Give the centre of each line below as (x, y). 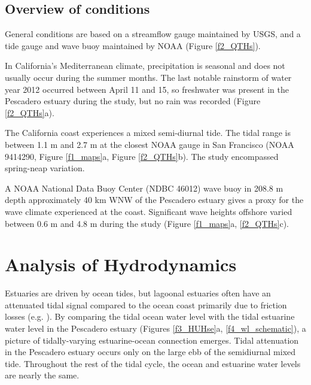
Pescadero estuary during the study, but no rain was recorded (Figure (133, 101)
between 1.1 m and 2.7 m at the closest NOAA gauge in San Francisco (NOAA (150, 144)
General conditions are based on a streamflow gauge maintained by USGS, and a (153, 34)
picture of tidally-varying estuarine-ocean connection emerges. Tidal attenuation (152, 340)
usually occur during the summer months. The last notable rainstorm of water (148, 77)
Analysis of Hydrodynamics (121, 264)
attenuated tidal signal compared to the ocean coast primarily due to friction (146, 304)
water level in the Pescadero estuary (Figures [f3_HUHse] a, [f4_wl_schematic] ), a (155, 328)
